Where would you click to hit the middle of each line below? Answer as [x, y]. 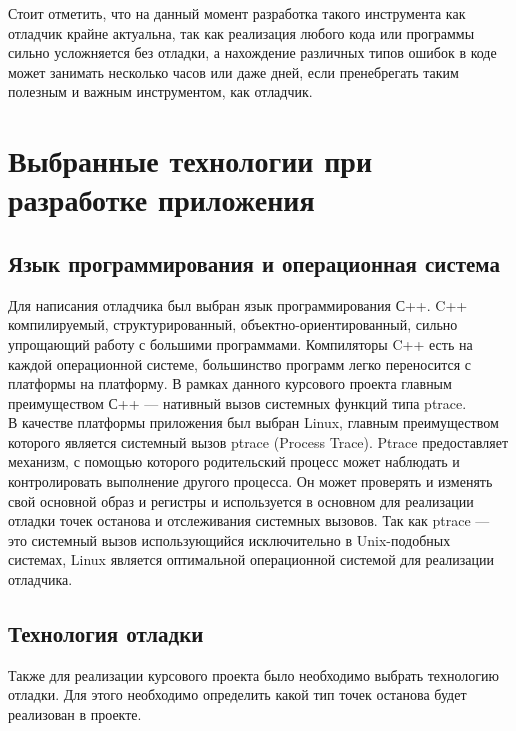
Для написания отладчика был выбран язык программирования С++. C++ [238, 304]
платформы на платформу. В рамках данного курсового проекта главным [230, 383]
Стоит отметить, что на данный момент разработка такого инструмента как [237, 13]
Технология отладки [106, 633]
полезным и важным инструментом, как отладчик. [160, 91]
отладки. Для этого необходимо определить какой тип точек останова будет [237, 694]
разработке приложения [161, 199]
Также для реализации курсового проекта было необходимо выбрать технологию [253, 674]
